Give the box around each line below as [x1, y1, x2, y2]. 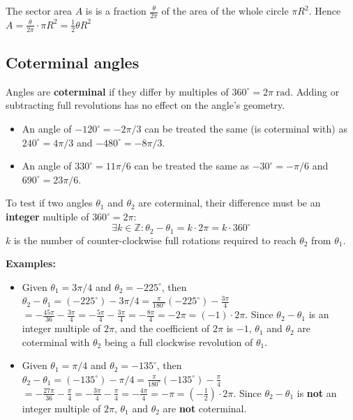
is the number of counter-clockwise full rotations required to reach [13, 232, 296, 247]
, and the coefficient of [114, 321, 210, 336]
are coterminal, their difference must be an [138, 195, 321, 210]
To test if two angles [6, 195, 93, 210]
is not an [296, 385, 337, 400]
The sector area [6, 3, 73, 17]
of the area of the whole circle [161, 3, 289, 17]
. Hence [308, 3, 341, 17]
